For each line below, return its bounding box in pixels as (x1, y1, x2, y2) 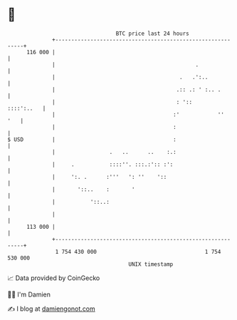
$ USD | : (7, 135, 177, 143)
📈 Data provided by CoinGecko (7, 274, 100, 282)
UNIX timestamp (128, 260, 174, 268)
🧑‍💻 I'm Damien (7, 290, 51, 299)
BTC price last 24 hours (115, 30, 190, 37)
